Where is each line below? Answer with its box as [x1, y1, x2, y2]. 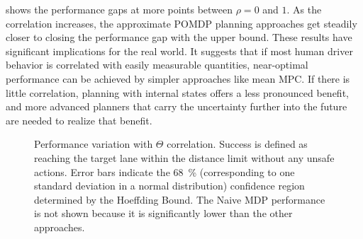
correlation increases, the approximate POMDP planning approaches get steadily [6, 16, 357, 30]
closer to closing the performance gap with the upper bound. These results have [6, 30, 352, 45]
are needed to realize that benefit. [6, 112, 152, 127]
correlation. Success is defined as [167, 136, 308, 151]
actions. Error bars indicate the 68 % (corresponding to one [34, 164, 295, 179]
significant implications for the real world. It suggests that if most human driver [6, 43, 353, 58]
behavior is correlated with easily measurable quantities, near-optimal [6, 57, 308, 72]
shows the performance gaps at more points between [6, 2, 233, 16]
